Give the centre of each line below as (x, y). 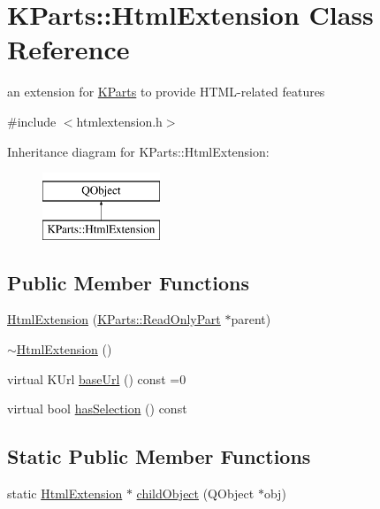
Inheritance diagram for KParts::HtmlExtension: (138, 151)
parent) (251, 319)
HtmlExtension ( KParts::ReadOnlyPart (114, 319)
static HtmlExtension (65, 494)
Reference (68, 49)
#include (32, 121)
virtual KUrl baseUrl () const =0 (97, 378)
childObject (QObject (195, 494)
